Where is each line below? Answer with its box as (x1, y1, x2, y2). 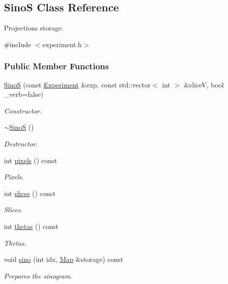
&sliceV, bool (184, 79, 224, 89)
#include (4, 39, 31, 49)
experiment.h (42, 39, 82, 49)
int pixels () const (4, 155, 57, 165)
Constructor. (4, 105, 42, 115)
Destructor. (4, 138, 38, 148)
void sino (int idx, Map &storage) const (4, 254, 123, 264)
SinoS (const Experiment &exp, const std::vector (4, 79, 151, 89)
